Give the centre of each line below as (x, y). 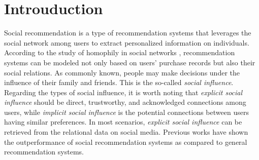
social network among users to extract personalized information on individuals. (127, 42)
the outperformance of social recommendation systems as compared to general (126, 142)
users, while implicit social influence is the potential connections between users (126, 112)
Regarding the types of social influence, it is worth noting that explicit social (123, 92)
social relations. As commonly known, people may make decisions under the (122, 72)
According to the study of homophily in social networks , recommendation (120, 52)
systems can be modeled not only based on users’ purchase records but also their (130, 62)
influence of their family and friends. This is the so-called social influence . (119, 82)
